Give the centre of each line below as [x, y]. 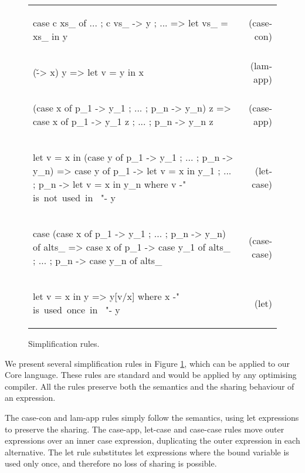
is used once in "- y [77, 310]
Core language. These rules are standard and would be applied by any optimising [151, 375]
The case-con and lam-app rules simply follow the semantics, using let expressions [152, 417]
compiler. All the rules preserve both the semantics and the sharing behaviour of [150, 386]
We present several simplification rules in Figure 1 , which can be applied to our [148, 363]
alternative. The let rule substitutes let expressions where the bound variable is [147, 452]
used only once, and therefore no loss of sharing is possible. [111, 463]
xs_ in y [50, 36]
